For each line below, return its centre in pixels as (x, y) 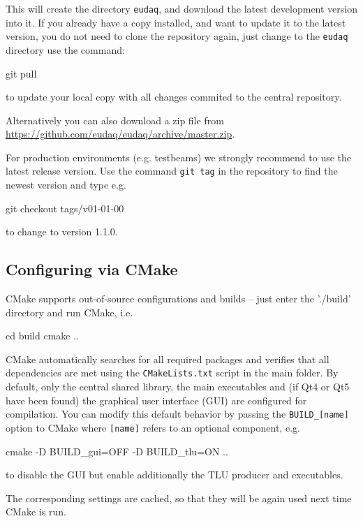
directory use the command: (65, 49)
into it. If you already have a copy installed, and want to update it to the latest (176, 22)
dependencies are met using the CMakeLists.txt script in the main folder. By (172, 373)
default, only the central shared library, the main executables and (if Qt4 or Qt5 (178, 387)
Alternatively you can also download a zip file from (115, 120)
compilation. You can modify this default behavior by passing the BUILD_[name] (177, 414)
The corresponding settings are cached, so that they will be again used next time (179, 498)
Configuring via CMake (92, 269)
